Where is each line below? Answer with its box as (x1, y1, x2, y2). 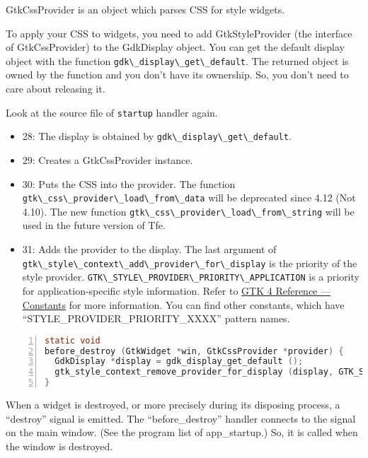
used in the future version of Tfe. (22, 218, 166, 233)
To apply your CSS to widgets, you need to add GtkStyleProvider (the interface (6, 25, 352, 40)
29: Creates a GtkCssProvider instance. (22, 152, 193, 167)
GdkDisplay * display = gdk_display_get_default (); (54, 356, 304, 367)
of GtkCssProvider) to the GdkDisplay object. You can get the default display (6, 40, 345, 54)
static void (45, 335, 100, 346)
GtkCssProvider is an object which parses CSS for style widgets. (6, 2, 285, 16)
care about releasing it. (6, 81, 105, 96)
